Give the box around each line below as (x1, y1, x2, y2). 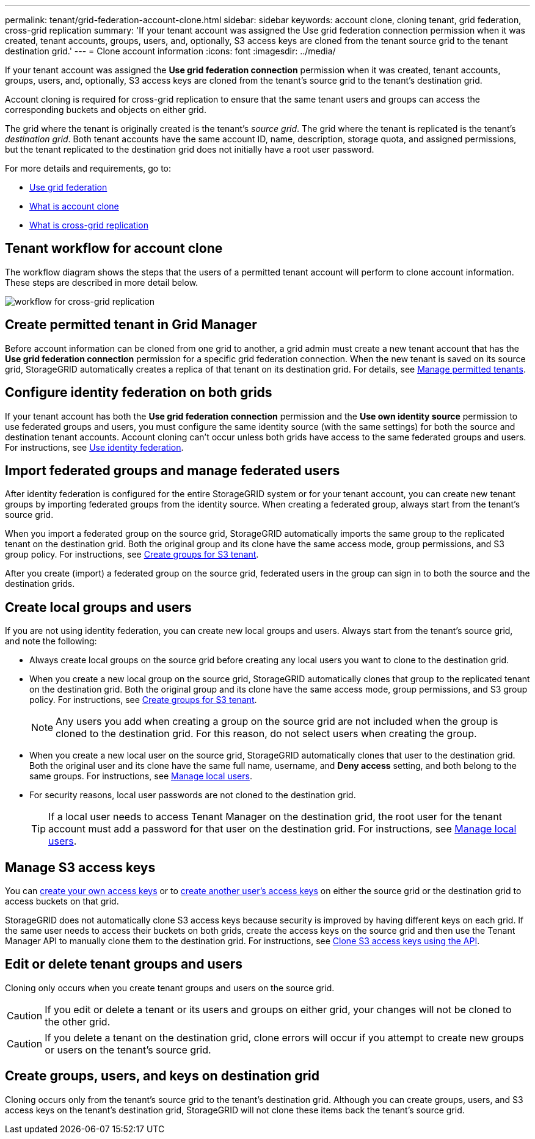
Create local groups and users (5, 599, 192, 615)
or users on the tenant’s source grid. (45, 1043, 211, 1056)
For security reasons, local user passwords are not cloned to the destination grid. (29, 790, 356, 801)
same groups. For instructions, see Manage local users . (29, 771, 252, 782)
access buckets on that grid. (5, 896, 119, 907)
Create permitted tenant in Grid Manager (5, 317, 257, 333)
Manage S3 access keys (5, 859, 156, 875)
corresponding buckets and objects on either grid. (5, 104, 206, 115)
